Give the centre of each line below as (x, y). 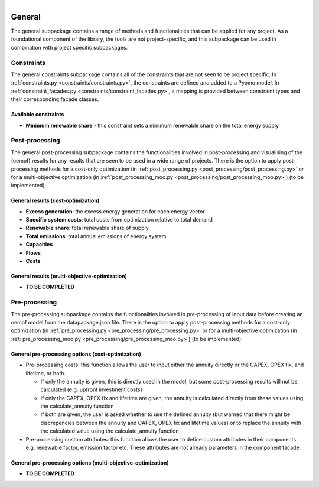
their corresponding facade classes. (55, 99)
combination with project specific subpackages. (69, 47)
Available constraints (38, 115)
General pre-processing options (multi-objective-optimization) (90, 463)
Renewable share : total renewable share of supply (87, 228)
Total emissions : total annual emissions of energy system (96, 236)
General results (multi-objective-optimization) (69, 276)
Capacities (39, 245)
